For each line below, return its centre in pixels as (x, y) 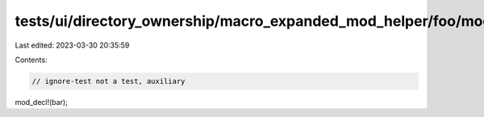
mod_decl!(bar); (42, 102)
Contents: (31, 60)
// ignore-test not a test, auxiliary (108, 81)
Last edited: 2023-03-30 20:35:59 (72, 45)
